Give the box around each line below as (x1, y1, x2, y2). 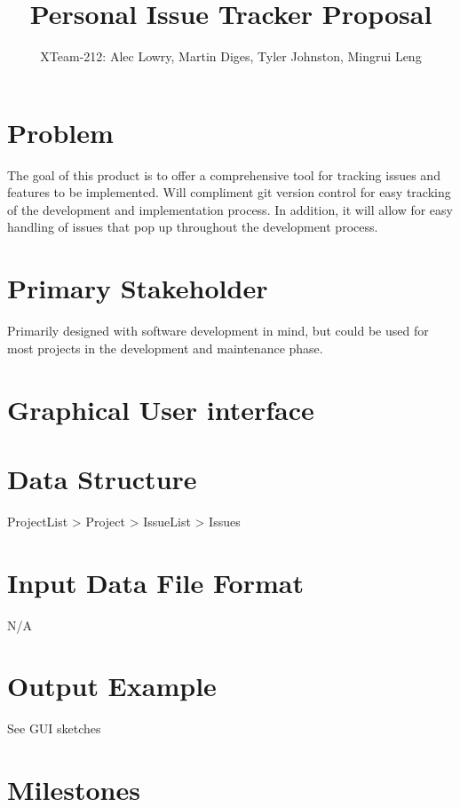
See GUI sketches (7, 719, 101, 738)
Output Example (7, 668, 217, 704)
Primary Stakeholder (7, 270, 268, 306)
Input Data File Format (7, 564, 304, 600)
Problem (7, 114, 114, 150)
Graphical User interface (7, 391, 314, 427)
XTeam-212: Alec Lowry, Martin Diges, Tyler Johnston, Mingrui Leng (40, 47, 422, 66)
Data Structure (7, 460, 197, 496)
